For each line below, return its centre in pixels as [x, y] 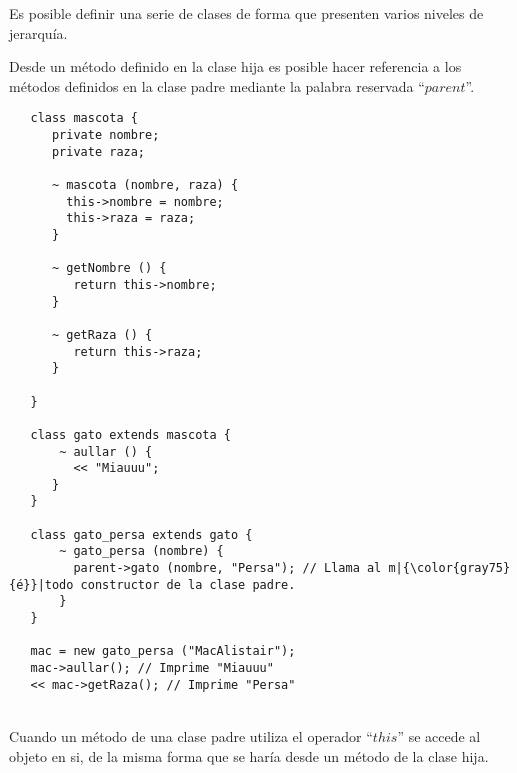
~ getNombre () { [109, 268]
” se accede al [439, 735]
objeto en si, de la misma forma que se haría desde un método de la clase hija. [249, 755]
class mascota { [84, 118]
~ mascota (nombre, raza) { [145, 185]
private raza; [98, 151]
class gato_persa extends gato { [141, 534]
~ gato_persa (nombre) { [141, 551]
